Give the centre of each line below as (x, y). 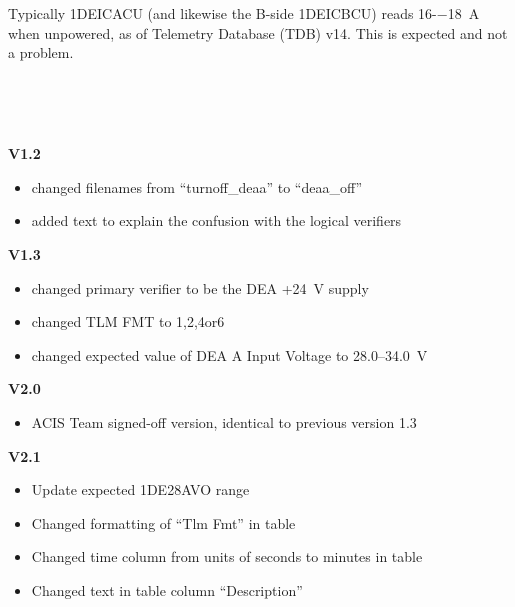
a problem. (41, 52)
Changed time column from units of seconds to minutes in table (227, 556)
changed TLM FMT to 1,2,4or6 (128, 321)
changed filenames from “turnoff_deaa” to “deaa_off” (197, 186)
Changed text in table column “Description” (167, 589)
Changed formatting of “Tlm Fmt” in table (163, 522)
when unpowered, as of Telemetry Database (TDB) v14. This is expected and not (258, 32)
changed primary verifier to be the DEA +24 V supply (200, 287)
